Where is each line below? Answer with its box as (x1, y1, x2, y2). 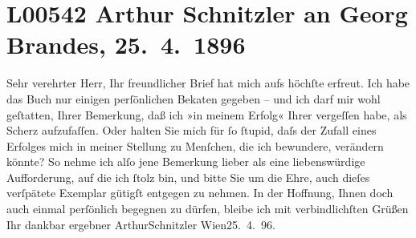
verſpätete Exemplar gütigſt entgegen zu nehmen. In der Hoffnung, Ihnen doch (6, 184, 394, 201)
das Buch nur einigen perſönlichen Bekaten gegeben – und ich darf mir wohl (6, 90, 381, 107)
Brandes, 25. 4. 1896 (6, 28, 246, 61)
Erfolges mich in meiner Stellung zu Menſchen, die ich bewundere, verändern (6, 137, 384, 154)
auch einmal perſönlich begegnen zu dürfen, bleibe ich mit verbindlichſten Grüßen (6, 200, 409, 217)
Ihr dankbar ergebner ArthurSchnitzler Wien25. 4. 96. (6, 216, 275, 232)
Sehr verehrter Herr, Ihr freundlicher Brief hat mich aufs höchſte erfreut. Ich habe (6, 75, 410, 91)
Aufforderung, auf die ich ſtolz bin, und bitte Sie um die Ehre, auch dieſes (6, 168, 370, 185)
